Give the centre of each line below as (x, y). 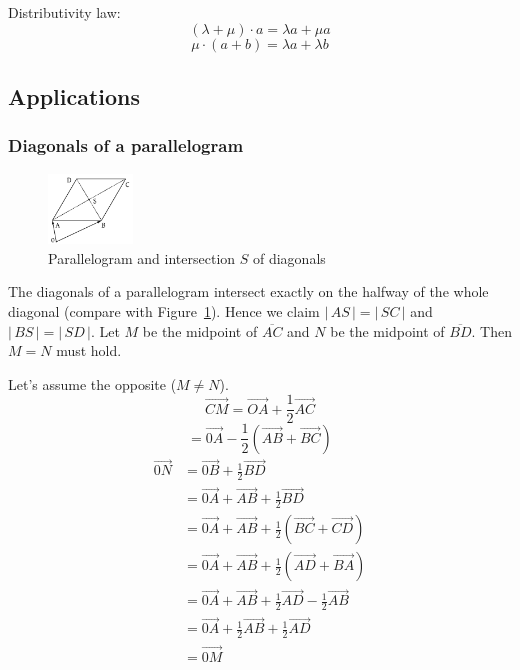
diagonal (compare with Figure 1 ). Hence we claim (164, 311)
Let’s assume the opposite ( (92, 383)
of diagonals (289, 257)
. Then (491, 330)
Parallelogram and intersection (142, 257)
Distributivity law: (64, 12)
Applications (74, 95)
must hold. (89, 350)
